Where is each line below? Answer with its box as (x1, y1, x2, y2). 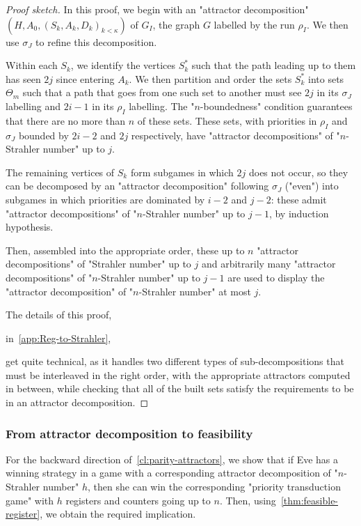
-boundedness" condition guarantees (200, 98, 353, 113)
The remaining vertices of (6, 164, 115, 179)
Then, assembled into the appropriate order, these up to (6, 242, 245, 257)
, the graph (152, 17, 200, 31)
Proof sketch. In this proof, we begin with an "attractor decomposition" (6, 2, 309, 16)
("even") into (284, 178, 339, 193)
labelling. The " (129, 98, 195, 113)
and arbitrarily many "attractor (201, 256, 336, 271)
